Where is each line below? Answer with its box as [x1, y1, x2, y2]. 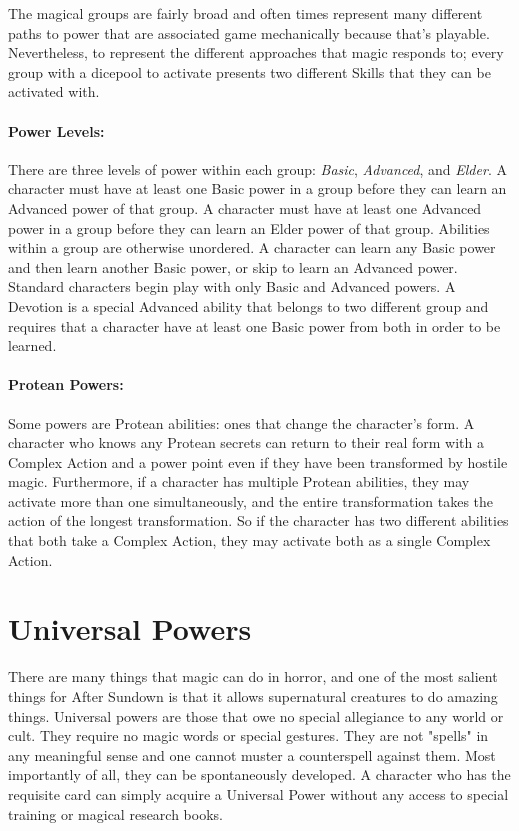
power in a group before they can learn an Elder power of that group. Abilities [8, 217, 490, 238]
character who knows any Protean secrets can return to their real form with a [8, 432, 484, 453]
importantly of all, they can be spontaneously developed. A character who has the [8, 764, 511, 785]
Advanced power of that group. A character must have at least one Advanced [8, 197, 482, 218]
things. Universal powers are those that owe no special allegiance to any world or [8, 705, 504, 726]
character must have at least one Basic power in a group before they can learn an [8, 178, 507, 199]
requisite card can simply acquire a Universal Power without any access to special [8, 783, 509, 804]
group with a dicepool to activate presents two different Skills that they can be [8, 61, 491, 82]
